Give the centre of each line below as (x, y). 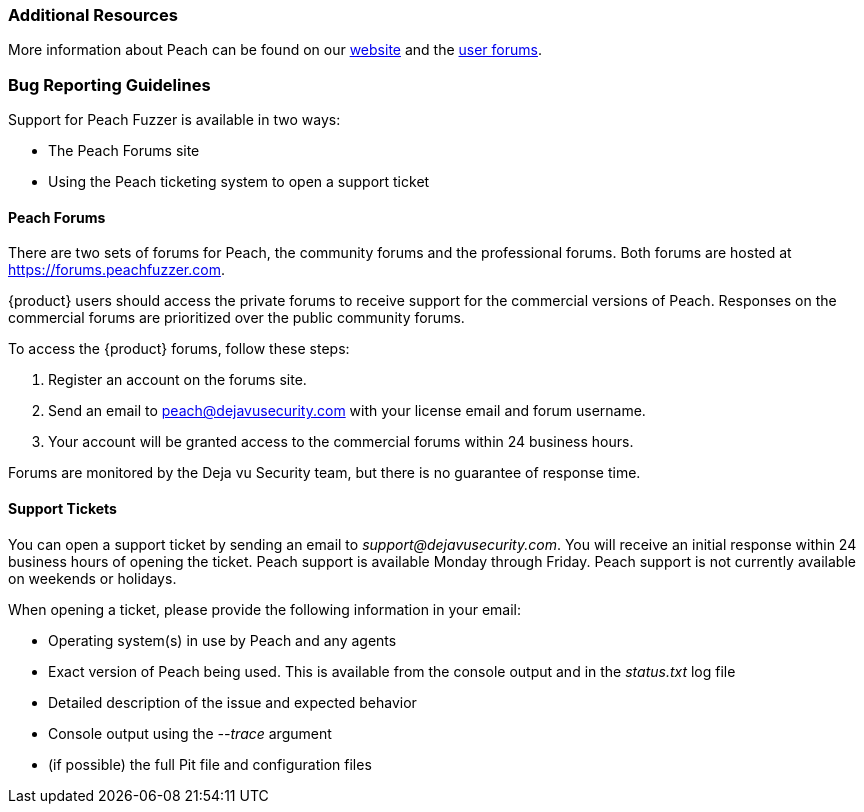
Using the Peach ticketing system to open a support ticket (239, 182)
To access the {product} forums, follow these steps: (179, 349)
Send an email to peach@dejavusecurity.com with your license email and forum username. (347, 411)
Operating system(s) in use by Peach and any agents (222, 640)
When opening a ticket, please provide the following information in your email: (265, 609)
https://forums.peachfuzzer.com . (116, 270)
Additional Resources (93, 15)
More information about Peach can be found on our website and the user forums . (275, 50)
